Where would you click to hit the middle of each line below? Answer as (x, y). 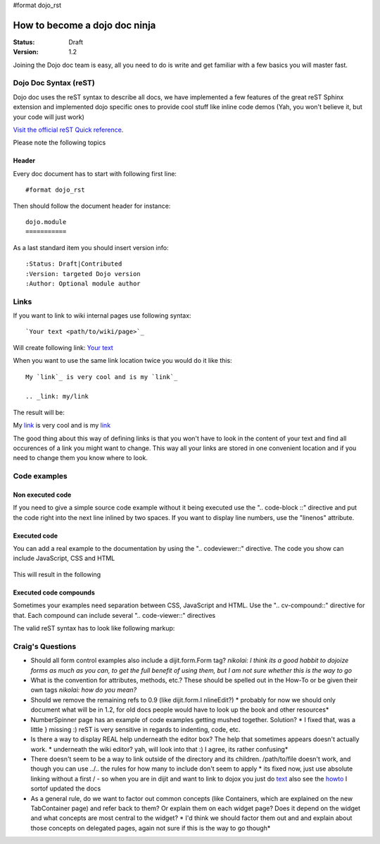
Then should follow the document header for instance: (92, 206)
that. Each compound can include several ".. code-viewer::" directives (114, 615)
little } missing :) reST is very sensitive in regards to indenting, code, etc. (135, 729)
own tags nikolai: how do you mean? (84, 690)
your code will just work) (49, 117)
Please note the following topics (59, 143)
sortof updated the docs (66, 788)
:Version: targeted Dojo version (83, 274)
